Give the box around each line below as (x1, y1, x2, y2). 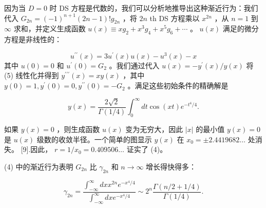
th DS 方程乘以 (149, 12, 200, 23)
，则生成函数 (56, 123, 100, 134)
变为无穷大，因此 (125, 123, 183, 134)
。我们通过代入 (109, 60, 160, 70)
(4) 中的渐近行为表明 (4, 161, 73, 172)
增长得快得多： (146, 161, 197, 172)
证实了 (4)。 (126, 144, 167, 155)
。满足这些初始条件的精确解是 (127, 80, 229, 91)
